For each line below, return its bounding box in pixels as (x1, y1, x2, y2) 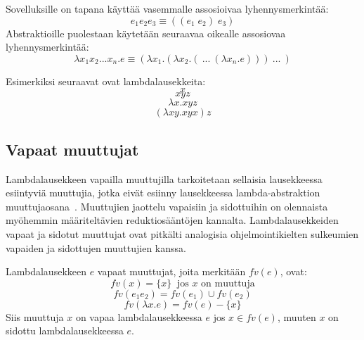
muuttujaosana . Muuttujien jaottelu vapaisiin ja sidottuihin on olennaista (6, 199, 328, 213)
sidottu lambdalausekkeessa (6, 323, 124, 338)
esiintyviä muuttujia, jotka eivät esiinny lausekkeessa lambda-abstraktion (6, 185, 320, 200)
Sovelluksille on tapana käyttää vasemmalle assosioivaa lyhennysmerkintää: (6, 1, 329, 15)
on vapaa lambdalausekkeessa (75, 309, 202, 324)
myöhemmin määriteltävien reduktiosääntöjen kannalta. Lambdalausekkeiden (6, 213, 339, 227)
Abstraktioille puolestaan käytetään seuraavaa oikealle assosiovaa (6, 25, 286, 40)
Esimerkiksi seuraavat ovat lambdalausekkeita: (6, 73, 206, 88)
